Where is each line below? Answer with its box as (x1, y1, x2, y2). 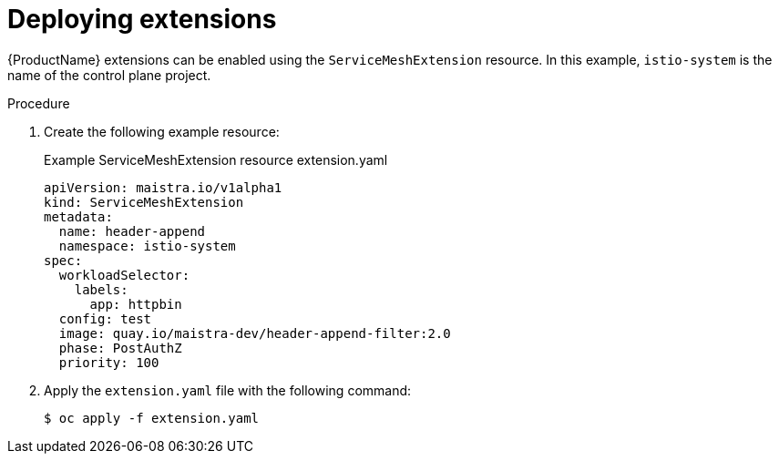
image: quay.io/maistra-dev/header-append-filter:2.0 (58, 325, 451, 341)
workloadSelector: (58, 267, 190, 282)
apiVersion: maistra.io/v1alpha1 (44, 179, 282, 195)
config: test (58, 311, 152, 326)
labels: (74, 282, 128, 297)
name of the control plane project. (7, 67, 211, 83)
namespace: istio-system (58, 238, 236, 253)
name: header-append (58, 223, 206, 239)
